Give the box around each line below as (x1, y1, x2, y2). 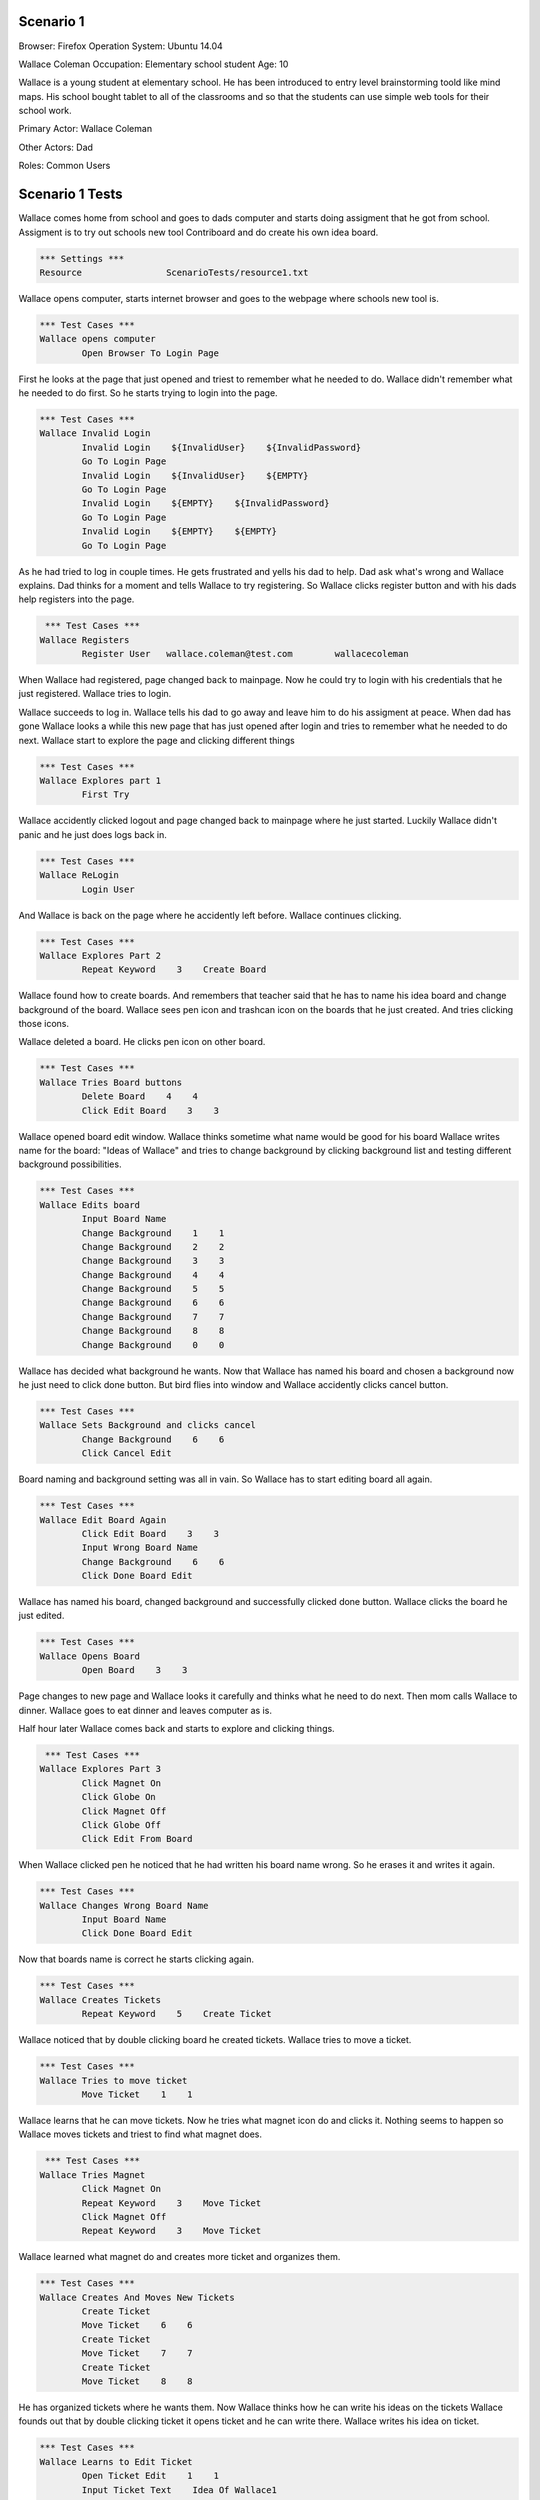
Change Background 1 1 (81, 1227, 225, 1239)
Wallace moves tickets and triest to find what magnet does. (18, 2128, 262, 2140)
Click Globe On (81, 1791, 157, 1803)
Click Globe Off (81, 1819, 162, 1830)
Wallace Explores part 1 (39, 775, 162, 786)
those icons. (18, 1018, 70, 1030)
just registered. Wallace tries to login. (18, 688, 172, 700)
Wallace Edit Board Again (39, 1514, 167, 1525)
